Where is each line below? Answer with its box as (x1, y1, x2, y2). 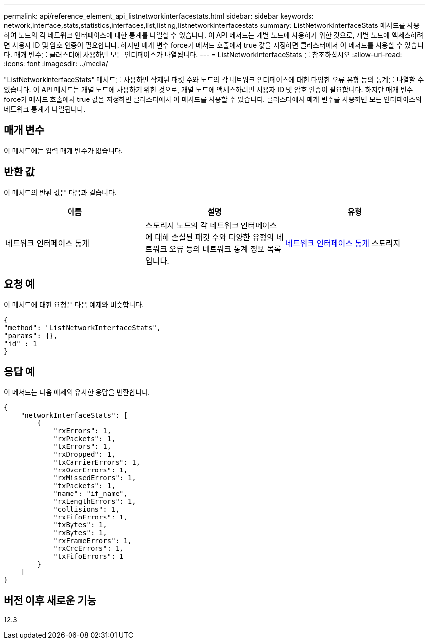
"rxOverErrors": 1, (53, 466, 128, 474)
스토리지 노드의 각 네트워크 (145, 220, 239, 230)
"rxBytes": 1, (53, 529, 107, 537)
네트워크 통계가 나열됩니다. (4, 105, 86, 113)
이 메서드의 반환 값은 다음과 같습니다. (4, 188, 117, 197)
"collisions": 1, (53, 505, 120, 514)
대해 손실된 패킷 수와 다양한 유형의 (155, 232, 274, 242)
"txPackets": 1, (53, 482, 116, 490)
